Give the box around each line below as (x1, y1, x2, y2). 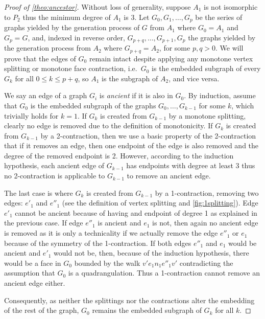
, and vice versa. (168, 73, 220, 83)
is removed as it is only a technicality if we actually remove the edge (4, 227, 218, 238)
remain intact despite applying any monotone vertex (89, 53, 253, 63)
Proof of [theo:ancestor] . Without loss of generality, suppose (4, 2, 191, 12)
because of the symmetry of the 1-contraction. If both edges (4, 237, 191, 248)
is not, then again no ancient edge (152, 217, 258, 228)
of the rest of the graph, (4, 305, 79, 315)
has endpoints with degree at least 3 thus (126, 160, 255, 171)
